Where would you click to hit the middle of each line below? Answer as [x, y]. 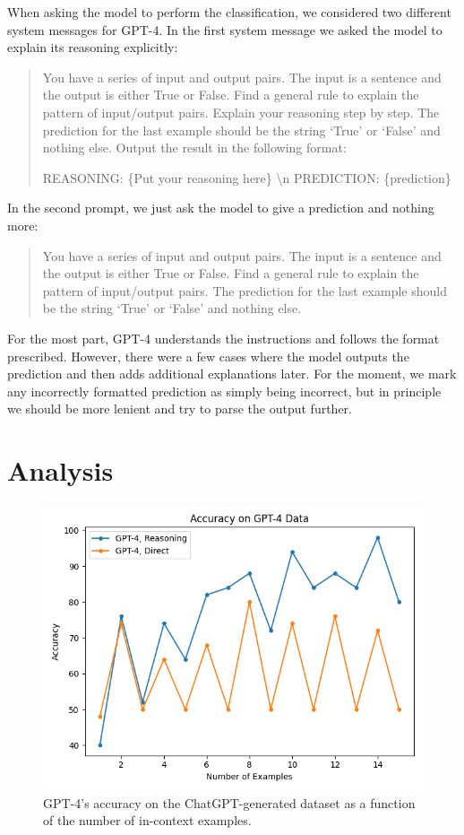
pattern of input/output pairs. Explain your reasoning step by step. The [241, 112]
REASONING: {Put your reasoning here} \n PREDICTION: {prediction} [247, 177]
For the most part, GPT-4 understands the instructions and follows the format [223, 338]
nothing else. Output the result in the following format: [194, 148]
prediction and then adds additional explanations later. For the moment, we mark [232, 374]
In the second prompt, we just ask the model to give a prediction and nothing [221, 208]
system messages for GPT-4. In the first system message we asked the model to [225, 29]
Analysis [60, 470]
